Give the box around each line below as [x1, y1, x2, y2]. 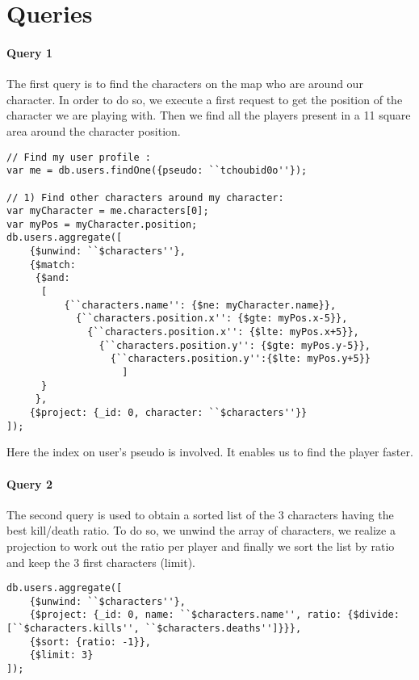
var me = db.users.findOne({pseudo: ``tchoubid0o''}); [6, 165, 308, 177]
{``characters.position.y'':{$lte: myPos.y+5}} [110, 353, 371, 365]
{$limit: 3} [29, 649, 94, 661]
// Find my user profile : [6, 151, 151, 163]
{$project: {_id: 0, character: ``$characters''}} [29, 407, 308, 419]
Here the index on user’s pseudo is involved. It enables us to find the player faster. [6, 443, 413, 460]
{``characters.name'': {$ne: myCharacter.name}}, [64, 299, 337, 311]
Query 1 [6, 44, 52, 61]
